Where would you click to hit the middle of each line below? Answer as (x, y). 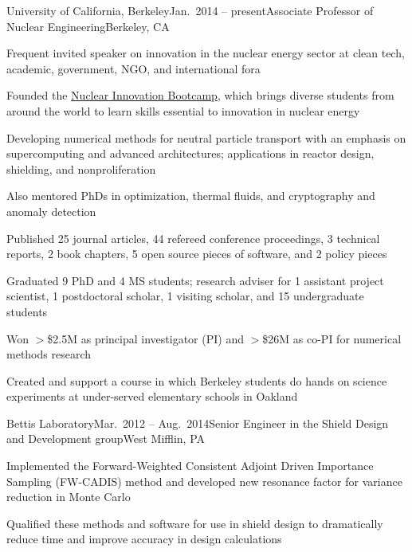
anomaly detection (51, 211)
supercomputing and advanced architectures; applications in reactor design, (190, 153)
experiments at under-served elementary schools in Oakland (152, 396)
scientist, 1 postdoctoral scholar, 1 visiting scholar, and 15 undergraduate (185, 296)
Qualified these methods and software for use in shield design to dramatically (195, 523)
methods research (49, 354)
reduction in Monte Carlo (69, 497)
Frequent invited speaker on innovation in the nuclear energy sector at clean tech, (206, 53)
